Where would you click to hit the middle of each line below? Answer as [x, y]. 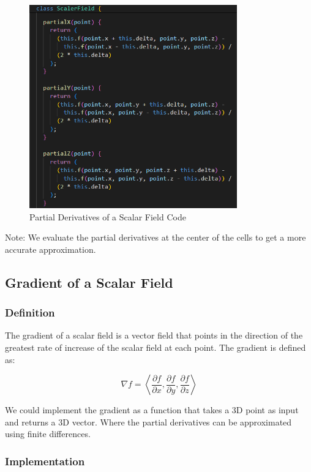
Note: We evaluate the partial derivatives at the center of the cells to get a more [155, 237]
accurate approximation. [51, 249]
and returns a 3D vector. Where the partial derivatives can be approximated [148, 421]
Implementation [45, 461]
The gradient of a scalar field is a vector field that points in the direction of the [154, 335]
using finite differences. [48, 434]
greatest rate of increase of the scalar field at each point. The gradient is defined [155, 347]
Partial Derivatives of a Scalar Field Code [108, 216]
